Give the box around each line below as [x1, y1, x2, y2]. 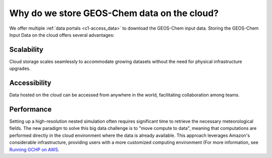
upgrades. [9, 65, 31, 71]
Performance [9, 105, 52, 113]
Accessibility [9, 78, 51, 88]
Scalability [9, 45, 44, 54]
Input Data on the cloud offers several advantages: [9, 32, 115, 38]
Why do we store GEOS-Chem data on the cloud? [9, 8, 219, 19]
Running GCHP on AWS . [9, 146, 60, 152]
